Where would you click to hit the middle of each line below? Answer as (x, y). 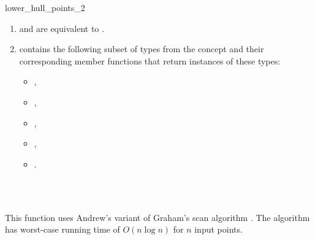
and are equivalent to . (62, 28)
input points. (218, 229)
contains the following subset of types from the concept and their (142, 49)
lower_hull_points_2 (45, 7)
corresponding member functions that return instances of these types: (150, 60)
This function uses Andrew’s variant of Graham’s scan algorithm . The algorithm (157, 217)
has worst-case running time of (63, 229)
